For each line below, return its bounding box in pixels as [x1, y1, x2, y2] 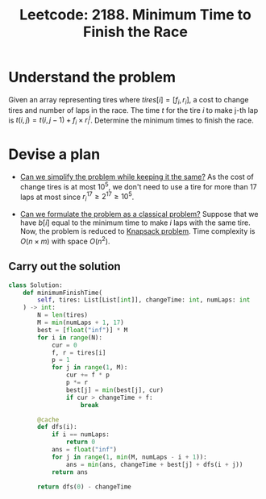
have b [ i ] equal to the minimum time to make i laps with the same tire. [19, 218, 251, 227]
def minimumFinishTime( [23, 289, 103, 297]
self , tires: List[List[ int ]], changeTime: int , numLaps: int [37, 296, 251, 304]
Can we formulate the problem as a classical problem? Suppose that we [19, 210, 259, 219]
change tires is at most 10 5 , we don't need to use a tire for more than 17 [19, 181, 258, 191]
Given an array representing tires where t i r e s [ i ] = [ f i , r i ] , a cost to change [8, 94, 249, 106]
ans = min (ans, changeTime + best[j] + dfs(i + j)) [65, 460, 243, 468]
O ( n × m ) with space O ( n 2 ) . [19, 235, 110, 246]
